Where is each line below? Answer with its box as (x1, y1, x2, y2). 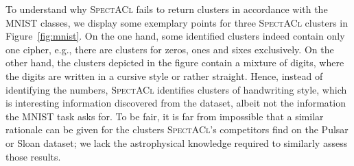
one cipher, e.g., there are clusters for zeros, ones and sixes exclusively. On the (5, 42, 334, 56)
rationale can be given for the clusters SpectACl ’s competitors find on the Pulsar (5, 122, 349, 137)
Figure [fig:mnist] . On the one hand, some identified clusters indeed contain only (5, 29, 345, 43)
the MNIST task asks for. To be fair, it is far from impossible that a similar (5, 109, 324, 123)
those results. (5, 149, 61, 163)
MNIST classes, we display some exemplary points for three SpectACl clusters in (5, 15, 348, 29)
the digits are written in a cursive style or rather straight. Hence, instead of (5, 68, 323, 83)
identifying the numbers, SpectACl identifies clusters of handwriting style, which (5, 82, 347, 96)
